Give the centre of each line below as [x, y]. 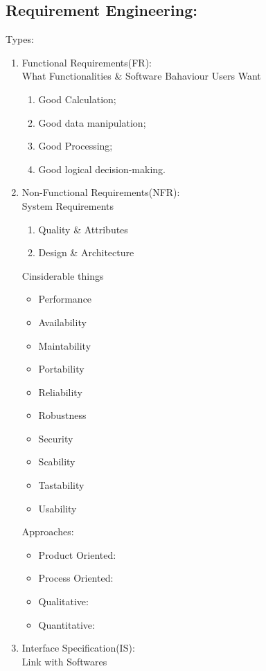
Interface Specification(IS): [78, 648]
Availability [62, 322]
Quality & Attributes [83, 229]
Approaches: [48, 531]
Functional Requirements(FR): [87, 62]
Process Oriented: [76, 578]
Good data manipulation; [92, 122]
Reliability [60, 392]
